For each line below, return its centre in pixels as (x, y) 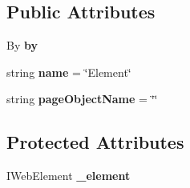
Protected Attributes (95, 142)
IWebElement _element (69, 176)
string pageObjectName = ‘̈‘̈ (82, 99)
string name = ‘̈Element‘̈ (69, 72)
